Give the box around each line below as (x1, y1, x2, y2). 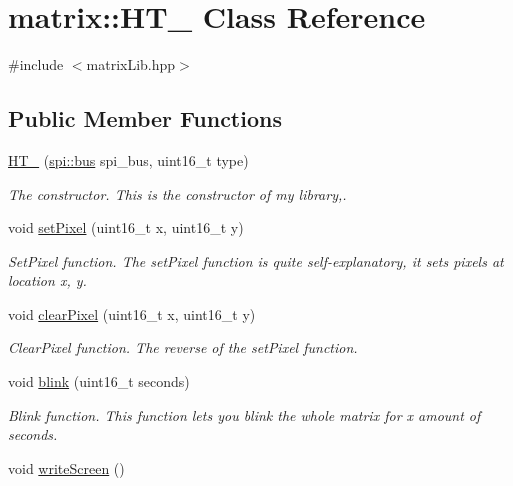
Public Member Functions (8, 103, 282, 134)
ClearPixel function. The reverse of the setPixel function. (8, 337, 358, 358)
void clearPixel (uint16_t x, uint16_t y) (8, 303, 256, 324)
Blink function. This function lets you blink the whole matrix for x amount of (8, 404, 481, 425)
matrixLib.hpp (86, 54, 176, 75)
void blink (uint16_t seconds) (8, 371, 190, 392)
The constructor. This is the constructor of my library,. (8, 183, 347, 204)
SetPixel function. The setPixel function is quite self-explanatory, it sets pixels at (8, 250, 504, 271)
